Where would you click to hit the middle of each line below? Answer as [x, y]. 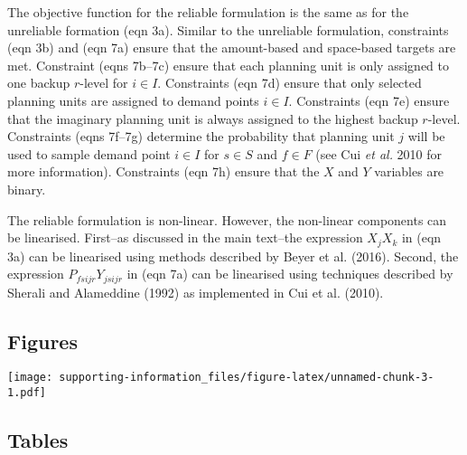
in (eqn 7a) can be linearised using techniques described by [290, 274]
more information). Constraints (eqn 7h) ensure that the [163, 171]
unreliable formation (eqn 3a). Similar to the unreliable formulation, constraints [228, 29]
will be [426, 136]
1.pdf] [27, 393]
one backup [39, 83]
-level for [104, 83]
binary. [27, 189]
